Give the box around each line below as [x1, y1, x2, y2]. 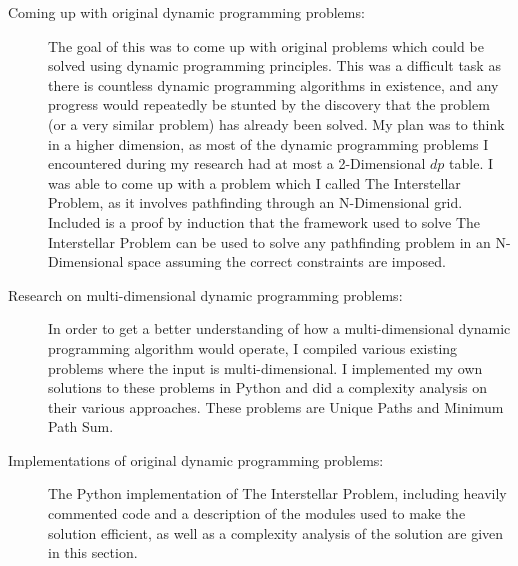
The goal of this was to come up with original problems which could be [48, 35, 484, 56]
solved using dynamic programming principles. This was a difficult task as [48, 55, 501, 76]
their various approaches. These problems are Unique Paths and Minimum [48, 396, 504, 417]
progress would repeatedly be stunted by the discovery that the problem [48, 94, 490, 115]
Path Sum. [48, 416, 114, 437]
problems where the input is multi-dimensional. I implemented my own [48, 357, 483, 378]
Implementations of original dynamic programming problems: [8, 449, 384, 470]
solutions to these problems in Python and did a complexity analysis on [48, 377, 487, 398]
